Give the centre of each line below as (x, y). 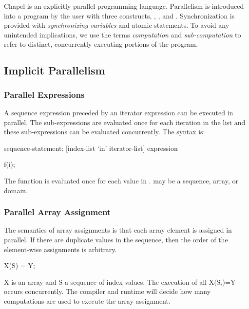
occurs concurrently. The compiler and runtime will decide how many (107, 291)
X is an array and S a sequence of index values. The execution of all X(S (112, 282)
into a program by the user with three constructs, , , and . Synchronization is (119, 15)
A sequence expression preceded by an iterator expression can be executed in (119, 112)
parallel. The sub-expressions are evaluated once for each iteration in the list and (125, 122)
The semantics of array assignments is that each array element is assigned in (118, 230)
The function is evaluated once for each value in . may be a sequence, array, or (121, 180)
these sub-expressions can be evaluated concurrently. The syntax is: (105, 132)
